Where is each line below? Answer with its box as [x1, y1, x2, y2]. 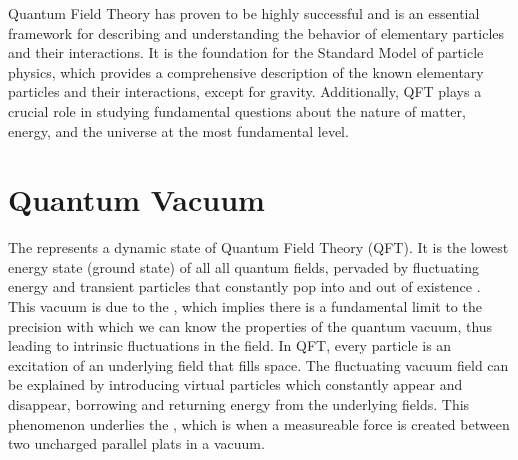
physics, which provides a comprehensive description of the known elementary [8, 61, 484, 82]
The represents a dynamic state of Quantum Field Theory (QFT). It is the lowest [8, 237, 509, 258]
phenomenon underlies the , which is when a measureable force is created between [8, 413, 510, 434]
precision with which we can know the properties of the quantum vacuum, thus [8, 315, 493, 336]
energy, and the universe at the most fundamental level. [8, 120, 349, 141]
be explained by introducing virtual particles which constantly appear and [8, 374, 463, 395]
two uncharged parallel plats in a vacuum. [8, 433, 265, 454]
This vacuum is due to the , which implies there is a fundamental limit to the [8, 296, 482, 317]
